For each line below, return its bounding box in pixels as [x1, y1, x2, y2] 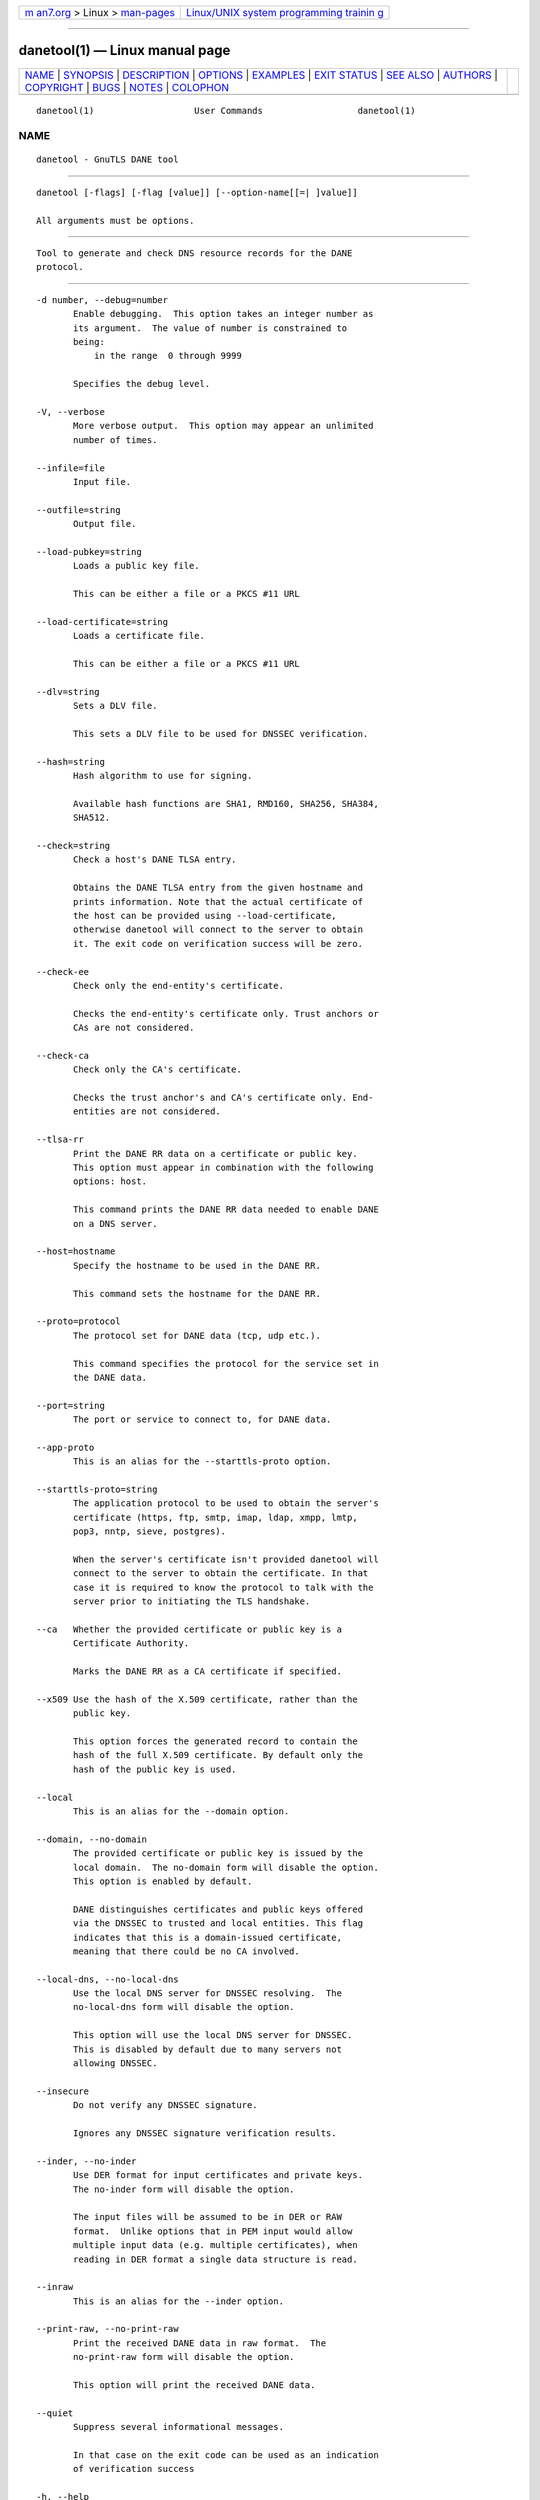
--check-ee [36, 966, 90, 977]
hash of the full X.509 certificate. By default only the [73, 1750, 364, 1761]
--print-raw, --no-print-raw [36, 2323, 179, 2335]
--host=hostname [36, 1246, 116, 1257]
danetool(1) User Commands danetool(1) [36, 105, 416, 116]
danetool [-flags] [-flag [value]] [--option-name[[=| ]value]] [36, 186, 359, 198]
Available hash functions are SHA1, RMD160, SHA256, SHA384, [73, 798, 379, 809]
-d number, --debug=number [36, 294, 169, 305]
